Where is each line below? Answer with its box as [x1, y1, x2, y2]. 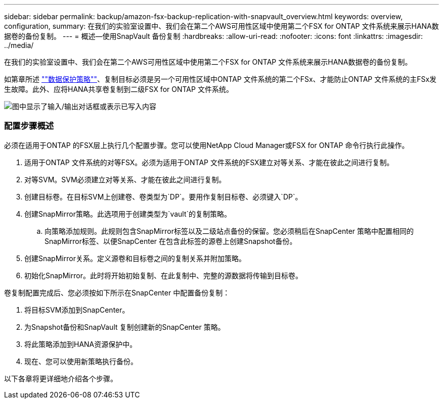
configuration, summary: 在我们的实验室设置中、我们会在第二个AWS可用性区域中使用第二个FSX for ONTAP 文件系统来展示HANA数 [4, 22, 439, 30]
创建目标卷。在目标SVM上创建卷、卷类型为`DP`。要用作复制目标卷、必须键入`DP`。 [24, 192, 302, 201]
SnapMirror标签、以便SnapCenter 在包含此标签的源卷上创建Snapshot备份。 [45, 236, 297, 245]
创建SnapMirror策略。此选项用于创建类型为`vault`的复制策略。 [24, 209, 232, 218]
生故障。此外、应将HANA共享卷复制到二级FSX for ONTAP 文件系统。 [4, 85, 233, 93]
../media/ [4, 41, 34, 49]
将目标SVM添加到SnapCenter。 [24, 305, 129, 314]
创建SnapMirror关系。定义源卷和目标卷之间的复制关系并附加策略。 [24, 254, 246, 263]
